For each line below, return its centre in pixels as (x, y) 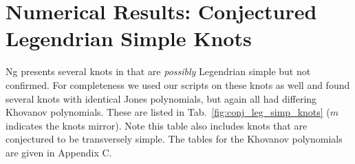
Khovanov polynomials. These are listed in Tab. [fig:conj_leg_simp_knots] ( (168, 112)
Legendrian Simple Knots (129, 38)
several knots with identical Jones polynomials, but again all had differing (161, 98)
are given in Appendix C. (59, 152)
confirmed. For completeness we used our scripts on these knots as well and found (178, 84)
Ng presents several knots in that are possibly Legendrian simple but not (158, 71)
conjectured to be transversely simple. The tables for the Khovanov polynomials (174, 139)
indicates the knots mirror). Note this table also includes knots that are (157, 125)
